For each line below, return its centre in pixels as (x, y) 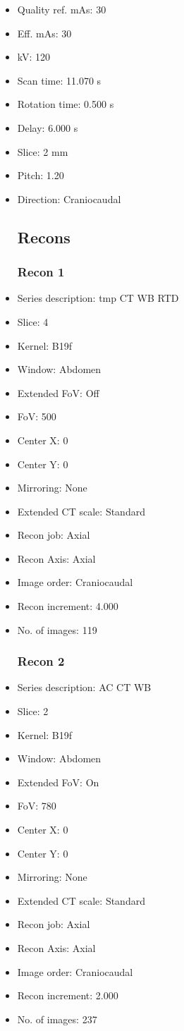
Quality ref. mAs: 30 (62, 9)
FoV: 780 (37, 806)
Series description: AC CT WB (84, 687)
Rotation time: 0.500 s (66, 104)
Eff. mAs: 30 (44, 33)
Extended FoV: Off (58, 392)
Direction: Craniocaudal (69, 199)
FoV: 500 (37, 416)
